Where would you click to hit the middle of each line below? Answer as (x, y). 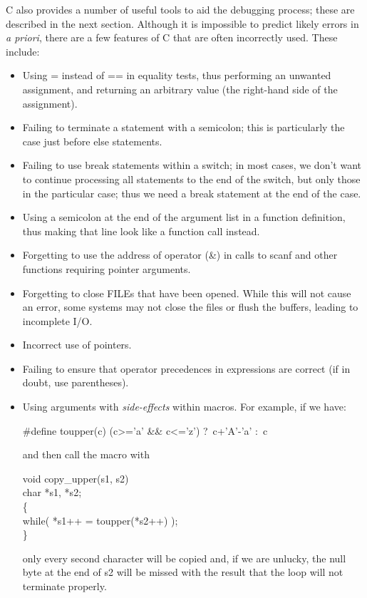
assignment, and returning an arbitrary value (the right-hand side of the (180, 89)
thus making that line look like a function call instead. (141, 231)
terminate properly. (64, 586)
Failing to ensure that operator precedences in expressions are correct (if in (186, 368)
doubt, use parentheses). (76, 382)
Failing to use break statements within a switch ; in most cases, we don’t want (192, 165)
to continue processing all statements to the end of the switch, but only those (191, 179)
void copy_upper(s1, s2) (76, 478)
